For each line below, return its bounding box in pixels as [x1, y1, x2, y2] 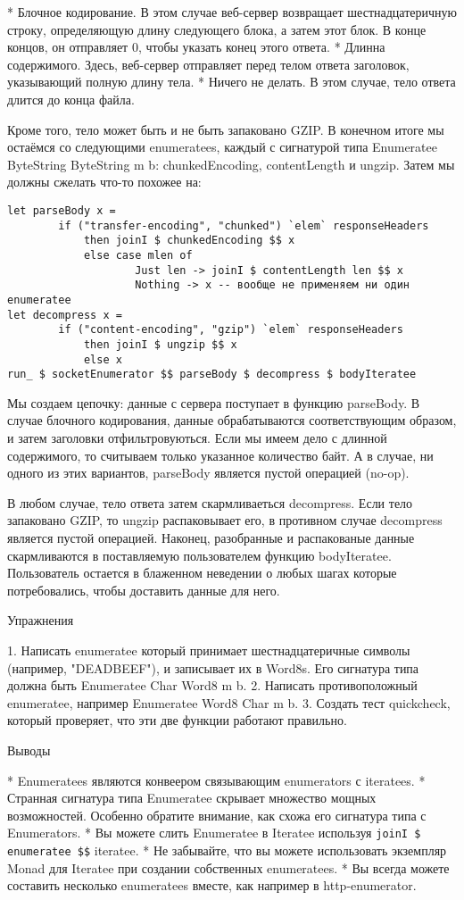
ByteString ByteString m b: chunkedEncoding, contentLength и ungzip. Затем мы [7, 154, 455, 173]
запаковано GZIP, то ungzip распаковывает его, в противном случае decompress [7, 511, 443, 529]
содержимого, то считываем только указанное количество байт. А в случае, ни [7, 446, 434, 464]
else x [83, 353, 122, 366]
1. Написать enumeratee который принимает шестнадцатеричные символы [7, 640, 410, 659]
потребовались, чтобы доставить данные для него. [7, 580, 280, 599]
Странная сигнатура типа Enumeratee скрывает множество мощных [7, 788, 377, 807]
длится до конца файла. [7, 89, 135, 108]
